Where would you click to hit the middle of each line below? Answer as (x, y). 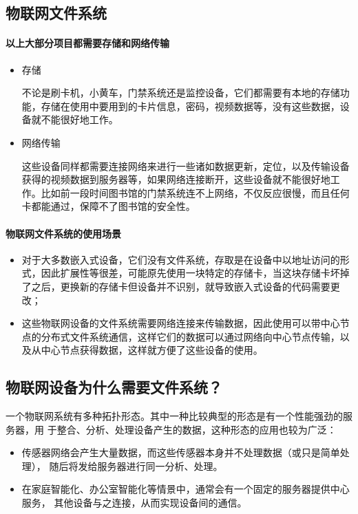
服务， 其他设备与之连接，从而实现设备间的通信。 (134, 503)
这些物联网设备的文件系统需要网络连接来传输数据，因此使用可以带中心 (181, 323)
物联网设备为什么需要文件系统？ (114, 387)
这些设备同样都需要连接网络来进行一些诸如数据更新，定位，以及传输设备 (186, 165)
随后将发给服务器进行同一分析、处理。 (136, 465)
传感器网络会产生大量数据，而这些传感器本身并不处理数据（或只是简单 (181, 452)
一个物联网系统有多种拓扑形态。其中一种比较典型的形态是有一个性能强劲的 (174, 416)
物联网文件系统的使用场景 (63, 233)
